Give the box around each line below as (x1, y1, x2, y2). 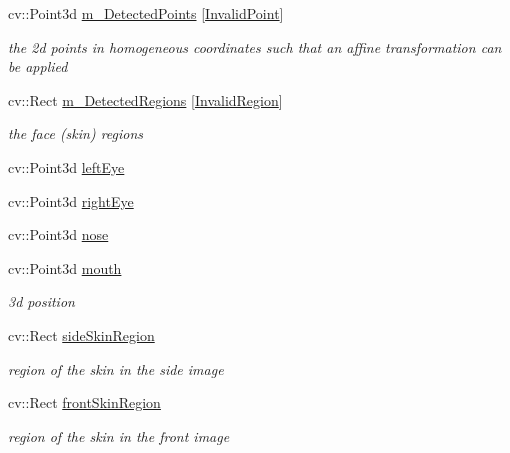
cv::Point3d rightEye (8, 190, 134, 211)
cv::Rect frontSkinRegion (8, 392, 161, 413)
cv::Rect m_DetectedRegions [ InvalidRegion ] (8, 89, 283, 110)
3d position (8, 291, 75, 312)
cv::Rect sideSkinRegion (8, 324, 155, 345)
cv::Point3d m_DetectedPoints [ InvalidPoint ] (8, 3, 284, 23)
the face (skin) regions (8, 123, 144, 144)
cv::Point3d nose (8, 224, 109, 245)
